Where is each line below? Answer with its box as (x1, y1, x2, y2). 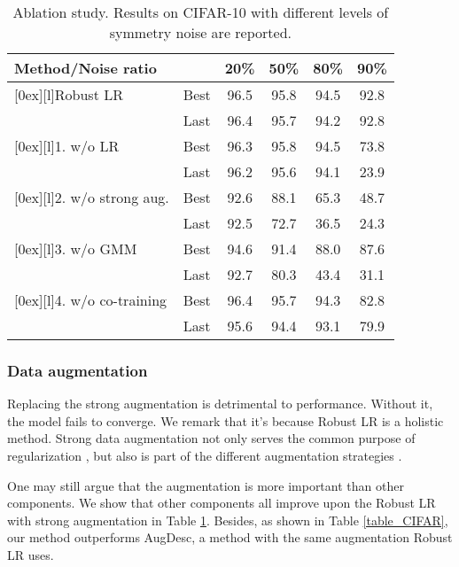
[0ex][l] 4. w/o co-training (14, 290, 167, 310)
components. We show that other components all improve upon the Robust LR (7, 493, 436, 512)
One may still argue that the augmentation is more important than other (7, 476, 404, 494)
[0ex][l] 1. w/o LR (14, 136, 120, 156)
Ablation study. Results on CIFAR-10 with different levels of (12, 2, 389, 22)
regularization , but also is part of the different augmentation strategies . (7, 447, 402, 464)
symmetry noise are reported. (109, 22, 292, 43)
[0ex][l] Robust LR (14, 84, 123, 105)
